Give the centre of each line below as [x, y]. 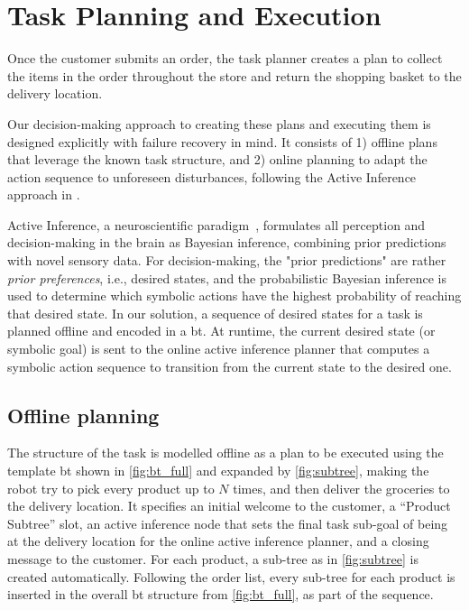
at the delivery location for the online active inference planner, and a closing [218, 541]
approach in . [44, 194]
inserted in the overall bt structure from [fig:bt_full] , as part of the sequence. [221, 594]
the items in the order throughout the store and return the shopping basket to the [234, 75]
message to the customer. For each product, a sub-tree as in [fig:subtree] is [213, 558]
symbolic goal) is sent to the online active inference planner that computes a [219, 349]
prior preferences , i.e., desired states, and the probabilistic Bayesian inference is [227, 277]
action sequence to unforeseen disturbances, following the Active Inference [212, 176]
